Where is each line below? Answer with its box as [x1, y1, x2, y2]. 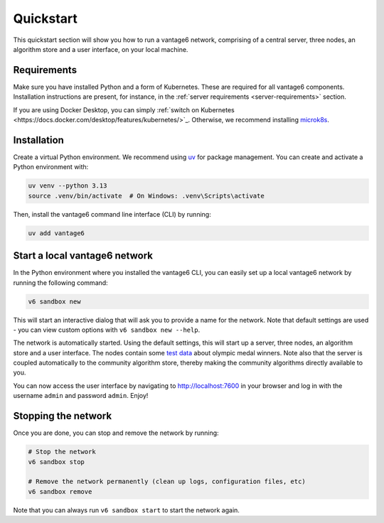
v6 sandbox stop [28, 458, 85, 465]
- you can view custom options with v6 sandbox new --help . [13, 325, 201, 334]
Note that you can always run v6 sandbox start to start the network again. [13, 505, 240, 514]
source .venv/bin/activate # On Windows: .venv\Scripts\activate [28, 192, 265, 200]
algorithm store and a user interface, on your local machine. [13, 45, 188, 53]
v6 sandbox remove [28, 487, 92, 495]
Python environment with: [13, 163, 89, 171]
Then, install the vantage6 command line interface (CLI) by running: [13, 210, 211, 218]
